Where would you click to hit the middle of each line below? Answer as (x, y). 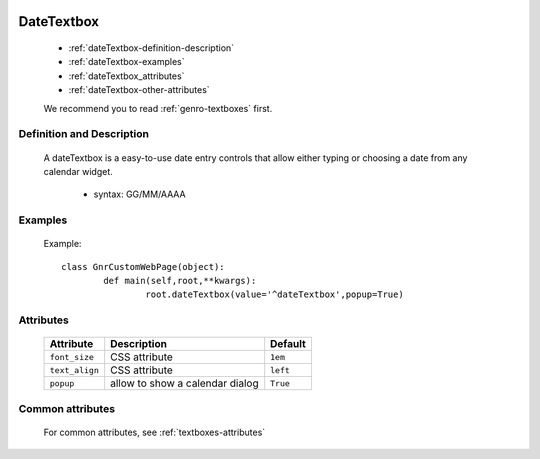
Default (288, 344)
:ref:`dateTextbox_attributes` (126, 76)
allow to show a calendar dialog (184, 383)
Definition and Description (84, 134)
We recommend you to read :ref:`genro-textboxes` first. (158, 108)
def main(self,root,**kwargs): (180, 281)
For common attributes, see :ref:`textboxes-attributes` (154, 432)
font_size (72, 356)
